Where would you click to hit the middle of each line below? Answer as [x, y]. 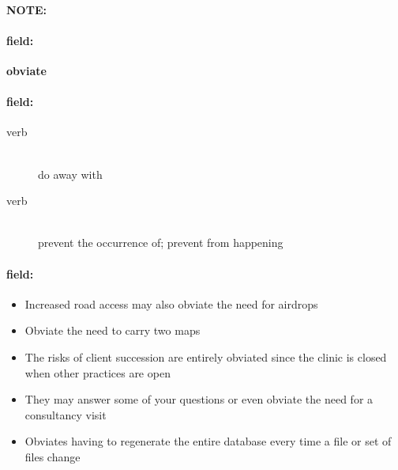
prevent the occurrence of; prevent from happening [161, 243]
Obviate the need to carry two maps [113, 330]
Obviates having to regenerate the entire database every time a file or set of [208, 441]
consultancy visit [66, 414]
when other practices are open [98, 372]
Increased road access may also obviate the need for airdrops [171, 303]
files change [53, 456]
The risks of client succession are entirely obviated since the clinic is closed [206, 356]
